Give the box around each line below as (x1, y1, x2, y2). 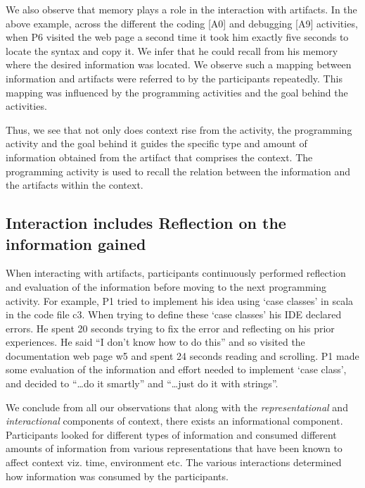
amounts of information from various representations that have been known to (6, 441, 342, 456)
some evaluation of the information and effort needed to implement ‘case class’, (6, 362, 347, 377)
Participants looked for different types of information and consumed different (6, 427, 337, 442)
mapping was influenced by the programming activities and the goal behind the (6, 85, 348, 99)
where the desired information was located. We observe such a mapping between (6, 57, 352, 72)
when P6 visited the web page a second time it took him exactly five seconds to (6, 30, 349, 44)
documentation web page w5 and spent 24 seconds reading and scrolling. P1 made (6, 348, 359, 363)
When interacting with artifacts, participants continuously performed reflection (6, 265, 346, 280)
